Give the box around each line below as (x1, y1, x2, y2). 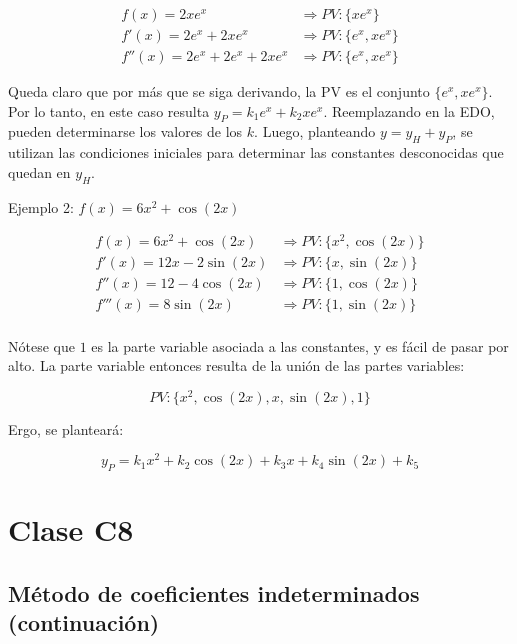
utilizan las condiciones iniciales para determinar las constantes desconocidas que (8, 142, 504, 163)
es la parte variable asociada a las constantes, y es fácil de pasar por (91, 335, 509, 356)
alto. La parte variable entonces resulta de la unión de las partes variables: (8, 355, 465, 376)
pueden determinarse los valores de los (8, 121, 243, 142)
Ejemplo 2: (8, 196, 74, 217)
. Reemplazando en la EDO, (323, 100, 495, 121)
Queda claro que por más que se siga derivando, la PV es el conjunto (8, 81, 430, 102)
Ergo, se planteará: (8, 418, 124, 439)
